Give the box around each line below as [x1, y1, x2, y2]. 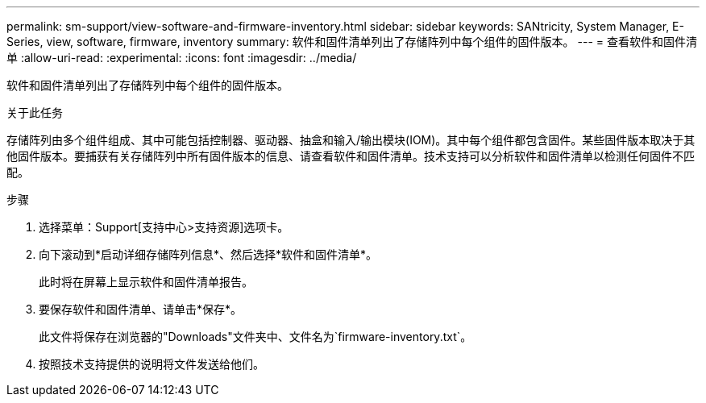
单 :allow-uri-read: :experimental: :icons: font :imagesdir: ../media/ [6, 51, 357, 64]
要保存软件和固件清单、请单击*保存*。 [39, 302, 243, 316]
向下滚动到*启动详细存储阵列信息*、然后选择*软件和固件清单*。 [39, 247, 378, 261]
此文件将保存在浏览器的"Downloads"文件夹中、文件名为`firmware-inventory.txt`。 [39, 330, 472, 343]
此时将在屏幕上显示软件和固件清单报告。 [39, 275, 253, 289]
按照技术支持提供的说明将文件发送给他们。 [39, 357, 264, 371]
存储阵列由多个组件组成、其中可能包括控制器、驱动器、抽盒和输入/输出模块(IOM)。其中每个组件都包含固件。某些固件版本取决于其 [6, 133, 696, 147]
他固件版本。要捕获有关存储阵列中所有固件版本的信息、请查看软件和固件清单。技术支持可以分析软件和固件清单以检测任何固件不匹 [6, 149, 695, 163]
